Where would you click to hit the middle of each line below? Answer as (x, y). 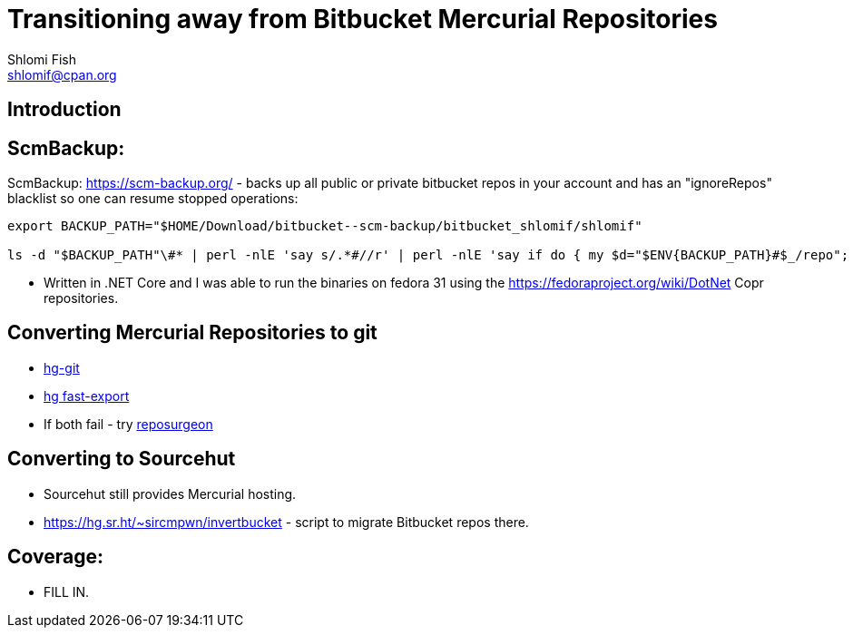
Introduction (64, 110)
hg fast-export (87, 396)
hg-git (62, 367)
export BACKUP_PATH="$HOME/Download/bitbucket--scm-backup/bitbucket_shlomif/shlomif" (325, 226)
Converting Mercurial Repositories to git (192, 333)
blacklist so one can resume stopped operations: (153, 199)
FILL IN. (67, 591)
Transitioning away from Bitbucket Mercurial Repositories (363, 19)
